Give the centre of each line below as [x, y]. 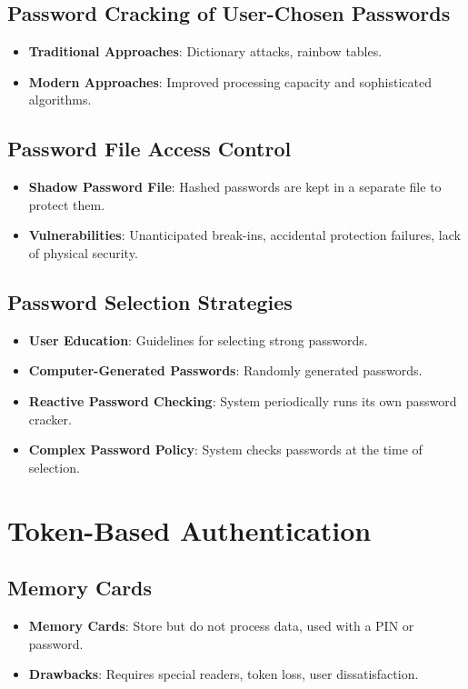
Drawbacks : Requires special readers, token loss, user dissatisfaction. [224, 674]
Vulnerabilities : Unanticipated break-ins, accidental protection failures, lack [244, 235]
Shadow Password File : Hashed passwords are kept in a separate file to [235, 187]
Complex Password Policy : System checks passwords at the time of [225, 449]
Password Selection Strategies [150, 301]
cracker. [50, 419]
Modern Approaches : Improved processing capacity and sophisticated [230, 81]
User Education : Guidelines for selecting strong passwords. [198, 340]
